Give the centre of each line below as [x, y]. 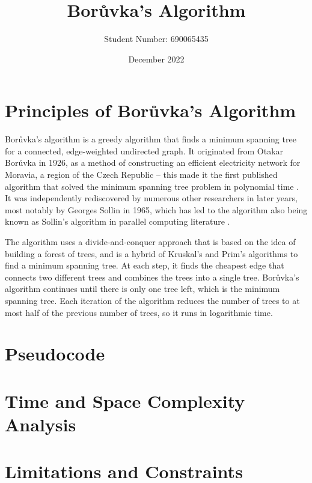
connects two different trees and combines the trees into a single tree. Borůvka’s [152, 277]
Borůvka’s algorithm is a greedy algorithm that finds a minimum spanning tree [151, 139]
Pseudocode [55, 354]
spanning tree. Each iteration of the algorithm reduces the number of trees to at [152, 300]
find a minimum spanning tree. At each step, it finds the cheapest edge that [145, 265]
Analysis [41, 424]
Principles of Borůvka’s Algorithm [151, 110]
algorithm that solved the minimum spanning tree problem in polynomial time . [152, 186]
